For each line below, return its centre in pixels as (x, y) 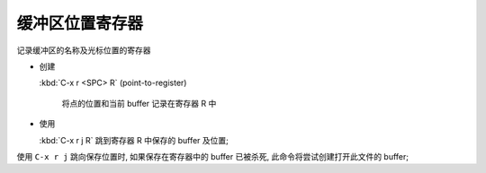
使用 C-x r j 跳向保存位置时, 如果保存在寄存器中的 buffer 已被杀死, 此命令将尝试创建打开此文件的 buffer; (213, 156)
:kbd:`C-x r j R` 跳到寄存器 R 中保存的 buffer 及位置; (134, 140)
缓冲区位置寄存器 (80, 23)
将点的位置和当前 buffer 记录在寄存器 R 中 (139, 103)
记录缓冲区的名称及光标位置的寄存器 (84, 50)
